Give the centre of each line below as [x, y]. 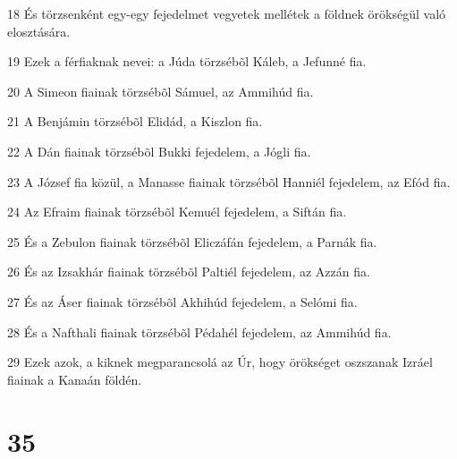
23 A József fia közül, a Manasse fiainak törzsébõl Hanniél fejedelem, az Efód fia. [229, 181]
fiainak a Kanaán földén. [75, 379]
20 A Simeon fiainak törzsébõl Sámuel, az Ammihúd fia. [161, 91]
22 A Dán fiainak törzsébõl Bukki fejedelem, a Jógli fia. [159, 151]
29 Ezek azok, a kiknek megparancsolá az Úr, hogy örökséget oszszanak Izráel [220, 362]
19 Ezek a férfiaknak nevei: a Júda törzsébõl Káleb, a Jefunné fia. [187, 61]
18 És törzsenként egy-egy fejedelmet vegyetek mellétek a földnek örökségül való [227, 13]
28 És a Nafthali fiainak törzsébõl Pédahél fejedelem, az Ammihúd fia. [199, 331]
